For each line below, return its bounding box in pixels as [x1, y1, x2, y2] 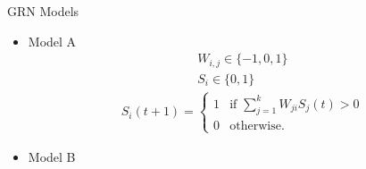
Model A [28, 31, 77, 50]
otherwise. [229, 120, 285, 133]
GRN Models [7, 2, 79, 20]
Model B [28, 147, 76, 165]
